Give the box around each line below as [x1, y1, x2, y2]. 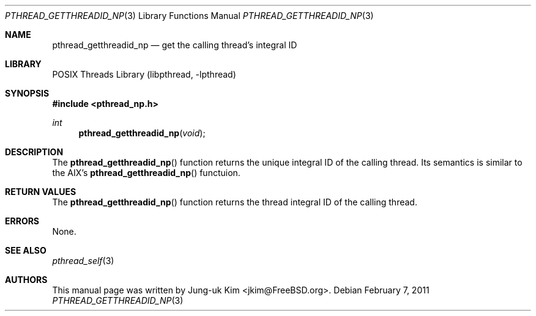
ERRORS [5, 216, 40, 226]
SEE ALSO [5, 245, 47, 255]
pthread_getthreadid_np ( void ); [78, 128, 206, 138]
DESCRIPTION [5, 147, 64, 157]
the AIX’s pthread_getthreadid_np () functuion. [52, 167, 240, 178]
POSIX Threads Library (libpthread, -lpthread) [52, 69, 236, 79]
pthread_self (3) [52, 255, 114, 266]
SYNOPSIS [5, 88, 50, 98]
